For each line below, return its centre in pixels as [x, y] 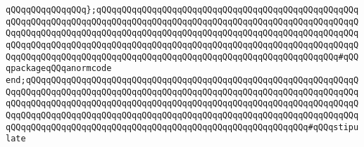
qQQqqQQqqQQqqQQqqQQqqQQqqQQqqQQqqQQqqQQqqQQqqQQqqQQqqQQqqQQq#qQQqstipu [182, 127]
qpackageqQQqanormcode [59, 69]
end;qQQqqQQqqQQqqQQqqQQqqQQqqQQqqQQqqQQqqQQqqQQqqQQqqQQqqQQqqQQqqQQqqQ [182, 80]
